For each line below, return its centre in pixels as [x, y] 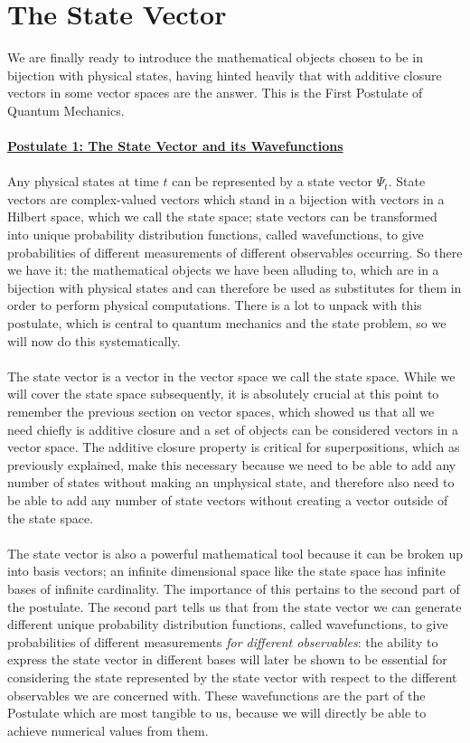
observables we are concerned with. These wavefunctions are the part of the [216, 695]
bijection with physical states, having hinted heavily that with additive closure [225, 75]
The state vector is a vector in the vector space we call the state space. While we [231, 376]
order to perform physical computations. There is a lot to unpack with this [215, 305]
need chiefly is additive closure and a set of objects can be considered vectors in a [233, 429]
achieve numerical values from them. [108, 730]
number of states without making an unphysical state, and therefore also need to [231, 482]
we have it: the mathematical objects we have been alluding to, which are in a [223, 270]
